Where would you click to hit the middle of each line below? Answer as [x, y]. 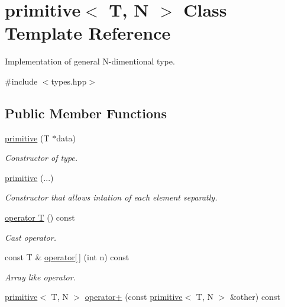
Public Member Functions [86, 113]
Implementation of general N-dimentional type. [90, 61]
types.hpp [69, 81]
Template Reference [88, 33]
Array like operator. [40, 277]
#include [21, 81]
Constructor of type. [41, 158]
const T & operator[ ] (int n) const [67, 257]
